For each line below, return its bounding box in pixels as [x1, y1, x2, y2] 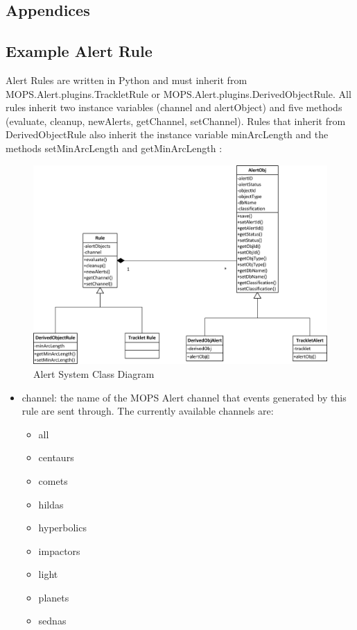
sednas [38, 613, 67, 628]
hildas [38, 497, 64, 511]
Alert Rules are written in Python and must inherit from [6, 72, 247, 87]
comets [38, 473, 68, 488]
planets [38, 590, 69, 604]
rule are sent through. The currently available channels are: [21, 404, 274, 418]
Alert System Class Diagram [33, 366, 155, 381]
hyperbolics [38, 520, 87, 535]
